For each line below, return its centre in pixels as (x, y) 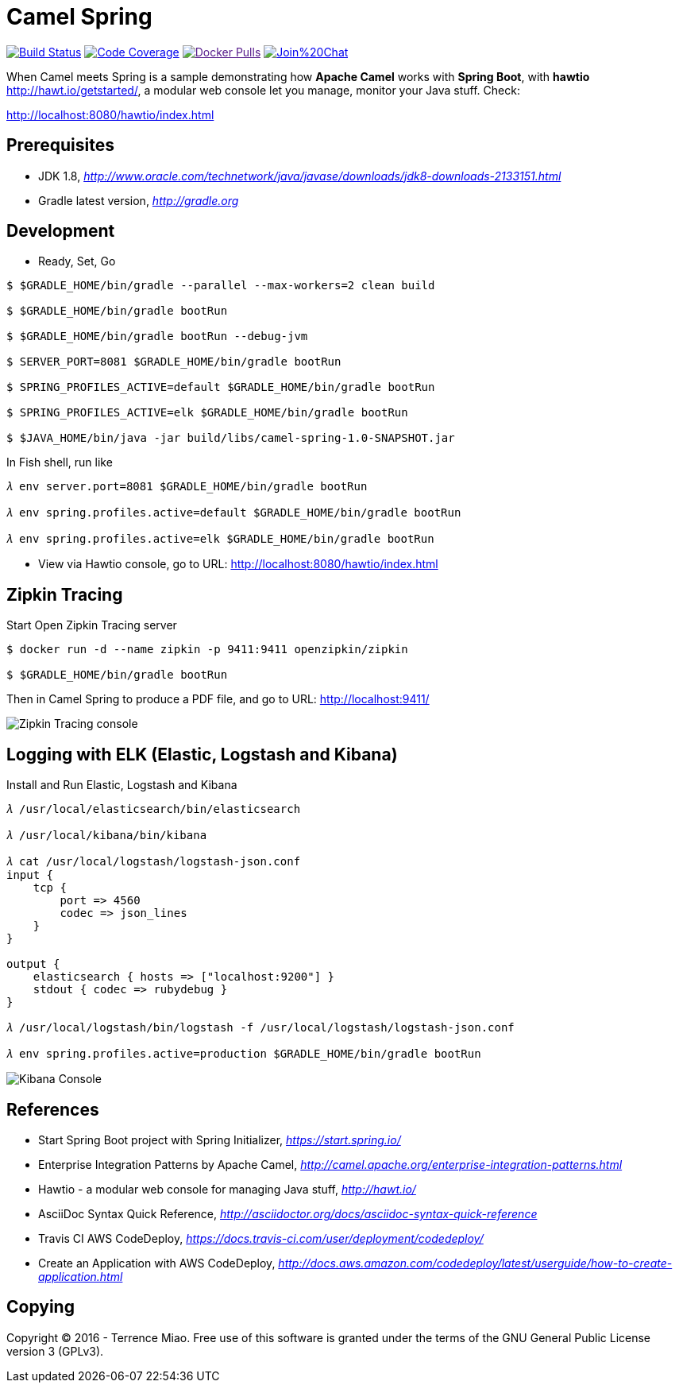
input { (30, 875)
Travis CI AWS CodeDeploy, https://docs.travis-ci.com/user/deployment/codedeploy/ (261, 1238)
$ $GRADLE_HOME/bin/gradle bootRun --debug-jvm (157, 337)
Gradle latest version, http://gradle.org (139, 200)
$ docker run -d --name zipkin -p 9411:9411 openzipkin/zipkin (207, 650)
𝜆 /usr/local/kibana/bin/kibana (107, 836)
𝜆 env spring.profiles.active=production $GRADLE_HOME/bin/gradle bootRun (244, 1054)
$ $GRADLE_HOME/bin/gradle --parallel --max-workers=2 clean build (221, 286)
